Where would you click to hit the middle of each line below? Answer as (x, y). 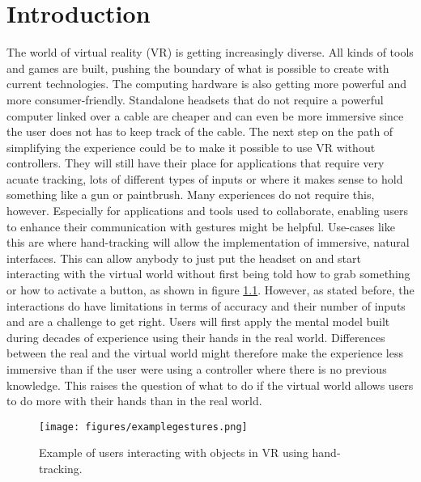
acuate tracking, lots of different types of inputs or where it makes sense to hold (205, 178)
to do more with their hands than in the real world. (134, 401)
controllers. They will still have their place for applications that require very (196, 163)
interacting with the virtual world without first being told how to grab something (208, 274)
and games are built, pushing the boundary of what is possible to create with (198, 68)
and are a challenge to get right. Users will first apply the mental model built (198, 321)
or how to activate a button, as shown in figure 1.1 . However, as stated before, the (210, 290)
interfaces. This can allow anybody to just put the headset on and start (184, 258)
